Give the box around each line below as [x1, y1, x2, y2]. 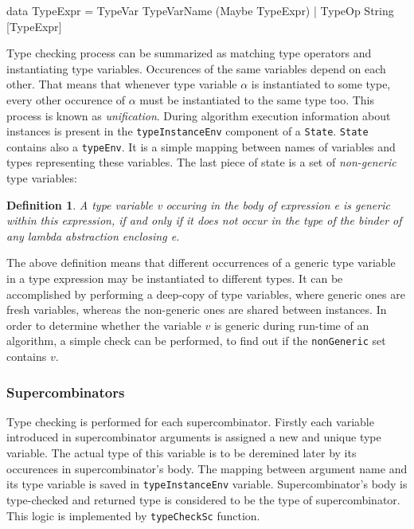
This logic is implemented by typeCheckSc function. [6, 507, 260, 523]
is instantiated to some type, [251, 76, 391, 92]
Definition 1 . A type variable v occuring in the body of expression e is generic [6, 196, 390, 213]
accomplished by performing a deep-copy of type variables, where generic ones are [6, 285, 405, 302]
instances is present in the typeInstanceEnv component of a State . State [6, 123, 369, 139]
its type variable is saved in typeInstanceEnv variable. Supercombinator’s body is [6, 476, 408, 492]
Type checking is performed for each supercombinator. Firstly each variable [6, 413, 374, 429]
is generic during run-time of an [213, 316, 369, 333]
